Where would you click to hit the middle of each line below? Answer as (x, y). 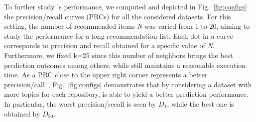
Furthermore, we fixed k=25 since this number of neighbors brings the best (119, 55)
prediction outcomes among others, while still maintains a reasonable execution (125, 65)
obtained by (22, 113)
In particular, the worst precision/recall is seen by (80, 103)
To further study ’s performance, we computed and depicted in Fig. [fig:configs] (126, 6)
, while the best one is (200, 103)
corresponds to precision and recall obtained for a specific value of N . (109, 45)
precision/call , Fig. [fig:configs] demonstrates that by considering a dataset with (128, 84)
